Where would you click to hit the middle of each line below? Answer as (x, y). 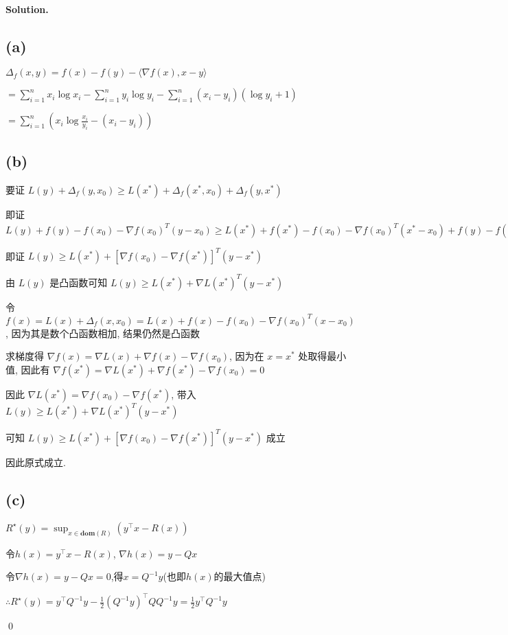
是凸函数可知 (79, 282)
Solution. (27, 9)
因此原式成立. (36, 462)
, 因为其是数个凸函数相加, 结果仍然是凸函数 (103, 333)
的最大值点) (240, 576)
